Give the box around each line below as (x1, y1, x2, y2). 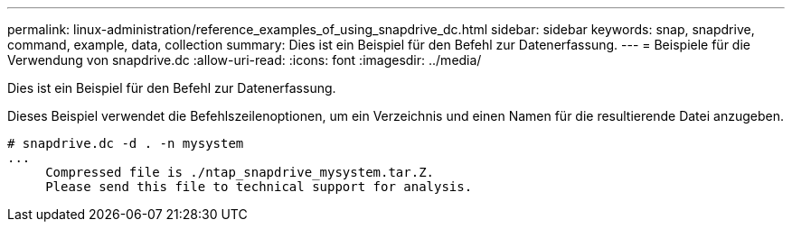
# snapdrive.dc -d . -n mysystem (7, 136, 244, 151)
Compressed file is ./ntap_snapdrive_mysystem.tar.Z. (45, 165, 435, 179)
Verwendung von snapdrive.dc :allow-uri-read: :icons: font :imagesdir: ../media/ (7, 52, 482, 68)
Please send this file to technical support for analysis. (45, 179, 473, 194)
